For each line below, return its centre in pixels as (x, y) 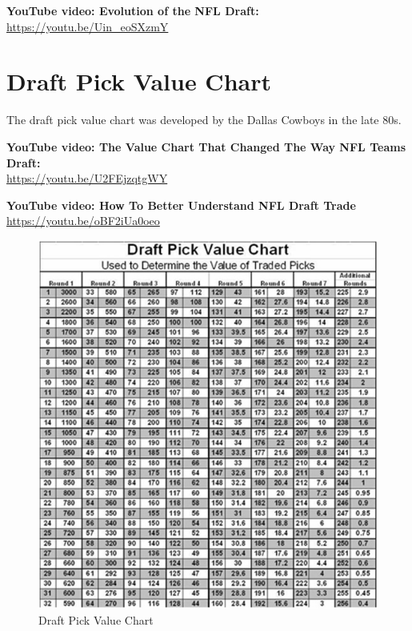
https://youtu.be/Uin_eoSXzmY (88, 26)
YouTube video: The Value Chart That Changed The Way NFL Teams (206, 146)
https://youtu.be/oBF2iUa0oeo (83, 221)
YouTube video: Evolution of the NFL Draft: (133, 10)
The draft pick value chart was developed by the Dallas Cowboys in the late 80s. (204, 120)
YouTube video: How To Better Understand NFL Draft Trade (181, 205)
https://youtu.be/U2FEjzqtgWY (87, 178)
